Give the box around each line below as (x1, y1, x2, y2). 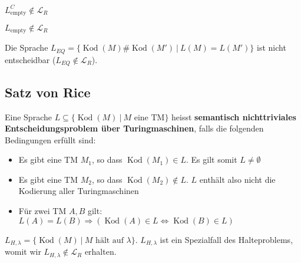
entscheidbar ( (5, 53, 56, 65)
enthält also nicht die (199, 173, 276, 185)
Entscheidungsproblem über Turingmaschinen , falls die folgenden (5, 122, 264, 134)
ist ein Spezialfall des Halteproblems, (160, 233, 293, 245)
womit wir (5, 245, 41, 258)
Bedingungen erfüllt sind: (5, 133, 96, 146)
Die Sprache (5, 41, 48, 54)
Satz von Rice (5, 83, 91, 101)
